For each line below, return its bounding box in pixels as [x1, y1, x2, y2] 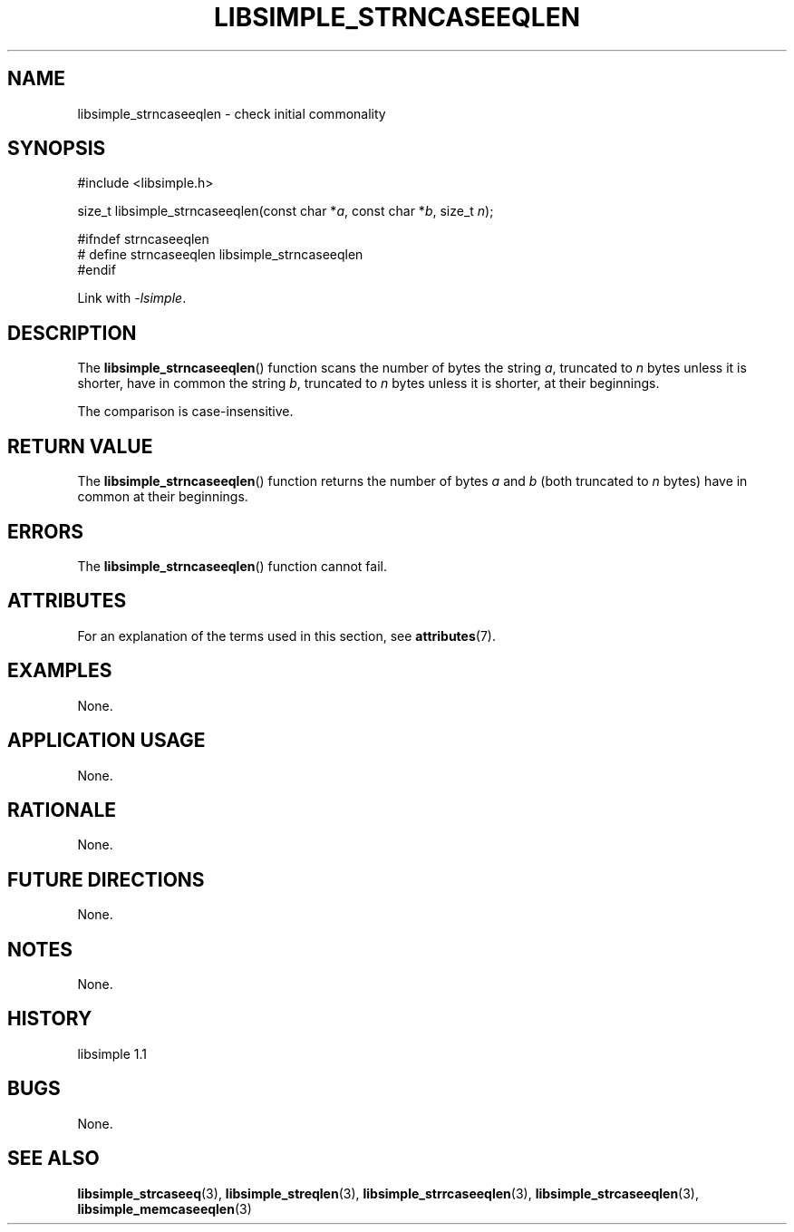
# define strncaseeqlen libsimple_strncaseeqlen [77, 247, 363, 263]
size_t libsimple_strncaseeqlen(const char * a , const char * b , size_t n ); [77, 203, 494, 219]
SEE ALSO [7, 1147, 100, 1170]
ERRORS [7, 519, 84, 543]
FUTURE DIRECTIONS [7, 868, 205, 891]
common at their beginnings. [77, 489, 248, 505]
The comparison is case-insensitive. [77, 403, 294, 420]
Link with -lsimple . [77, 290, 187, 306]
